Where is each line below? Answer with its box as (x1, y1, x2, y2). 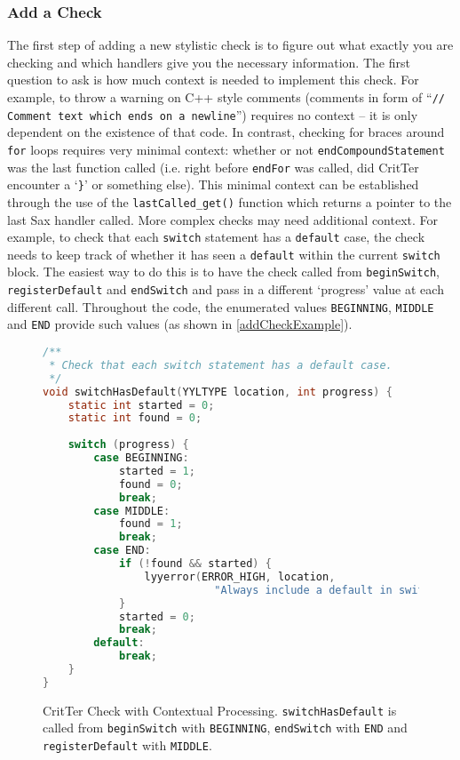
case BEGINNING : (93, 452, 189, 465)
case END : (93, 544, 151, 557)
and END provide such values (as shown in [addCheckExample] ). (7, 315, 353, 333)
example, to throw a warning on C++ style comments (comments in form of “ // (7, 88, 445, 106)
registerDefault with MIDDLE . (43, 736, 212, 755)
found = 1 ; (118, 517, 183, 531)
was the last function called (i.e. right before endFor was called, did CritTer (7, 157, 419, 176)
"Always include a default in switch (214, 583, 437, 596)
